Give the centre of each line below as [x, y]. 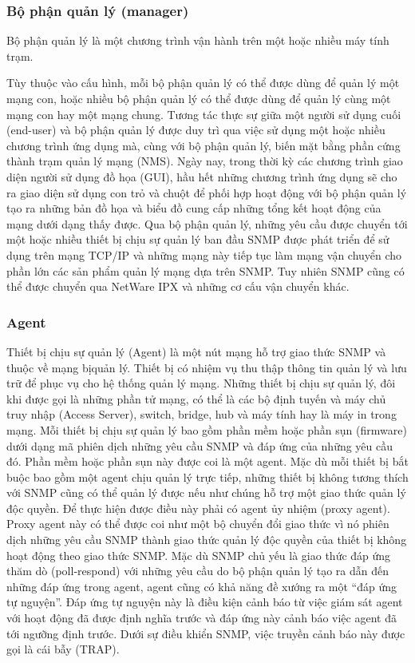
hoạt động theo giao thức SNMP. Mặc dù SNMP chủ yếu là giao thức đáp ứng [199, 555]
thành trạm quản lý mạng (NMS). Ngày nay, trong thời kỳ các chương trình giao [205, 161]
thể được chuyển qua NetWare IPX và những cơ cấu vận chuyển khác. [178, 286]
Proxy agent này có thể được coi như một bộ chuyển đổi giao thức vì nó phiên [198, 524]
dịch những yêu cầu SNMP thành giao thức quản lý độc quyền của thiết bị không [207, 540]
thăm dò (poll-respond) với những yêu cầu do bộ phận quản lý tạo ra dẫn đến [198, 571]
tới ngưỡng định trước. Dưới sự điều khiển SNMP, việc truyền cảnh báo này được [206, 633]
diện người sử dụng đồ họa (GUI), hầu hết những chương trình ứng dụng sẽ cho [202, 176]
